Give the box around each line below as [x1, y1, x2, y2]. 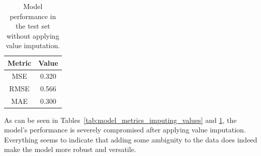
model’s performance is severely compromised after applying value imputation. [4, 124, 246, 135]
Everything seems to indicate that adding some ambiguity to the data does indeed [4, 134, 257, 144]
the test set [16, 21, 50, 31]
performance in [10, 11, 56, 21]
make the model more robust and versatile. [4, 144, 136, 154]
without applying [6, 30, 59, 41]
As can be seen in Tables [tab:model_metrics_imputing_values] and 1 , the [4, 114, 237, 125]
